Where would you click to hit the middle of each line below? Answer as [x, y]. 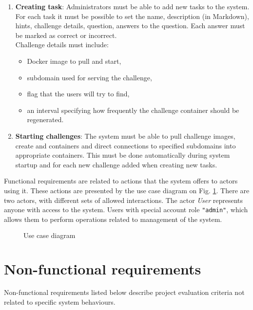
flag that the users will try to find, [78, 94]
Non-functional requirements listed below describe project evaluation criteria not [124, 292]
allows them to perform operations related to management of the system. [113, 219]
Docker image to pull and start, [74, 61]
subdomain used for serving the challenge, [89, 77]
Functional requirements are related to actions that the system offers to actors [121, 181]
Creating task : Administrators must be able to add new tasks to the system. [132, 6]
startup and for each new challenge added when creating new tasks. [116, 164]
